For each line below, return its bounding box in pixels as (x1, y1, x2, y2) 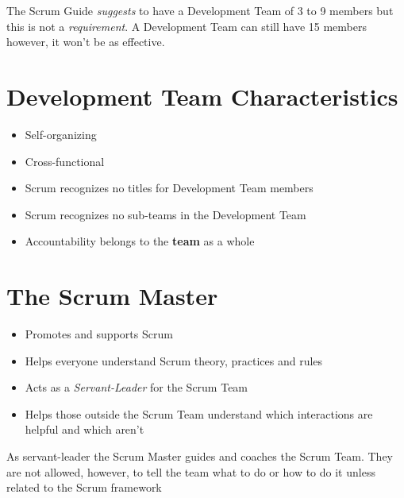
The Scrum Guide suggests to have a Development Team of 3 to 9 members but (6, 2, 394, 18)
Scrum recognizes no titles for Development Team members (25, 180, 314, 196)
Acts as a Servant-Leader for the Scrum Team (25, 379, 248, 396)
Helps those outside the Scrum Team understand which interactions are (25, 405, 373, 422)
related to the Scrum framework (6, 479, 162, 496)
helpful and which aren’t (25, 421, 144, 438)
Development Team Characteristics (6, 79, 398, 112)
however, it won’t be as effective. (6, 33, 165, 50)
